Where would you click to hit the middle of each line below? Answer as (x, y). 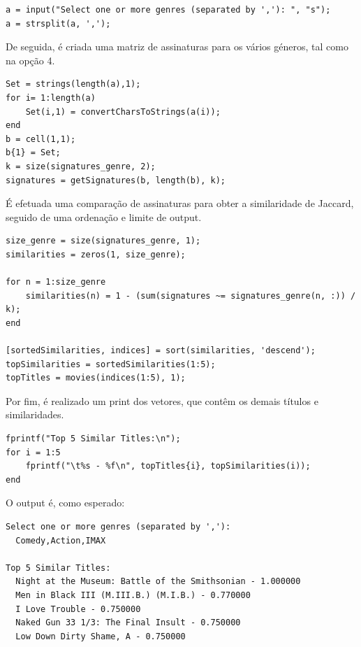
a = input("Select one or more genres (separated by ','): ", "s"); (168, 10)
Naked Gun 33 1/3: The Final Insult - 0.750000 (128, 623)
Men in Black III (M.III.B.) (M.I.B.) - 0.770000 (133, 595)
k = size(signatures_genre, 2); (81, 166)
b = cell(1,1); (41, 139)
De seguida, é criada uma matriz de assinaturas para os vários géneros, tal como (177, 47)
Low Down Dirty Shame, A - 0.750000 (101, 636)
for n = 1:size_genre (56, 282)
